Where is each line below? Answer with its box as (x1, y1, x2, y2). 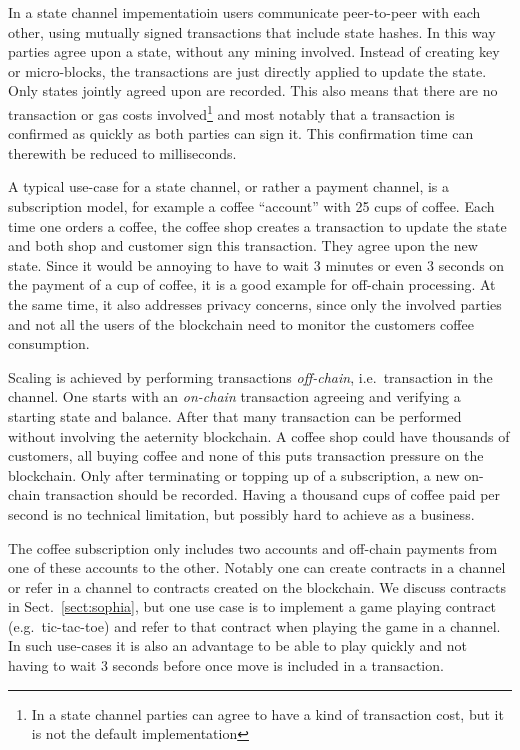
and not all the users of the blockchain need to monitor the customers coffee (8, 313, 474, 334)
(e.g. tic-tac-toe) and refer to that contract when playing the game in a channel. (8, 615, 501, 636)
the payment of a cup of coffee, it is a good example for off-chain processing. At (8, 274, 496, 295)
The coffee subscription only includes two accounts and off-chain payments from (8, 537, 498, 558)
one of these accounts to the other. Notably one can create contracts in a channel (8, 557, 506, 578)
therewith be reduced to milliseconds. (8, 142, 237, 163)
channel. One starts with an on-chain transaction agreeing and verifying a (8, 386, 461, 407)
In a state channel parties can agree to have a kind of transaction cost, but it (31, 703, 504, 724)
